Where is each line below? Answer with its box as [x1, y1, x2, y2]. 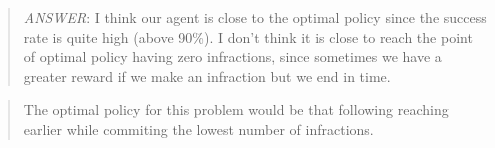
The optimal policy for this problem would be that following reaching [23, 99, 449, 120]
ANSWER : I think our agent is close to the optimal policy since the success [23, 7, 487, 27]
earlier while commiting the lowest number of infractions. [23, 118, 374, 139]
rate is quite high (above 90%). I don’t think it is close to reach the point [23, 26, 473, 47]
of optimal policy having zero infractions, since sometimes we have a [23, 46, 442, 67]
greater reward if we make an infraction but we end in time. [23, 65, 391, 86]
